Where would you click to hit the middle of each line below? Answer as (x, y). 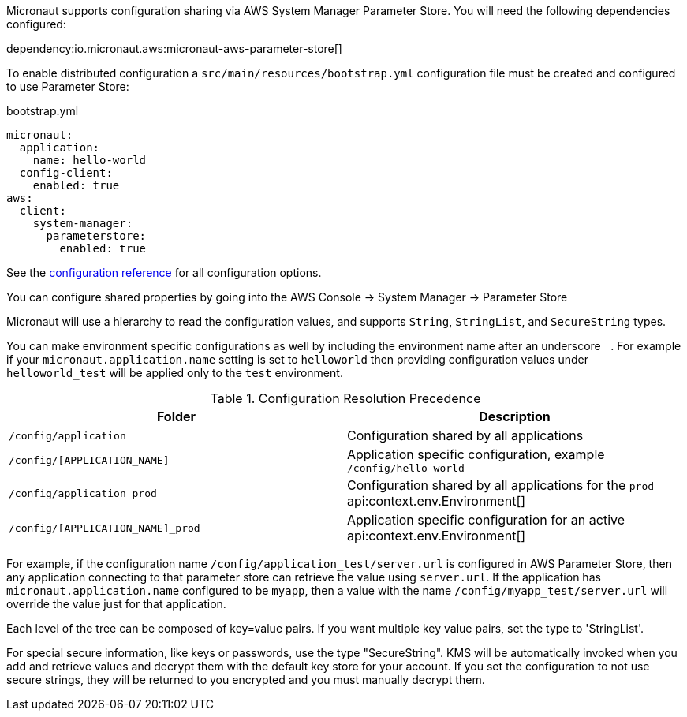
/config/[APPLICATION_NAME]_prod (105, 528)
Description (515, 416)
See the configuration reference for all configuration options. (164, 273)
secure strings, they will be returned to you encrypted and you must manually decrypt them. (246, 680)
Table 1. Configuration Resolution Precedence (345, 398)
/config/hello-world (406, 468)
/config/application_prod (83, 493)
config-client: (66, 173)
